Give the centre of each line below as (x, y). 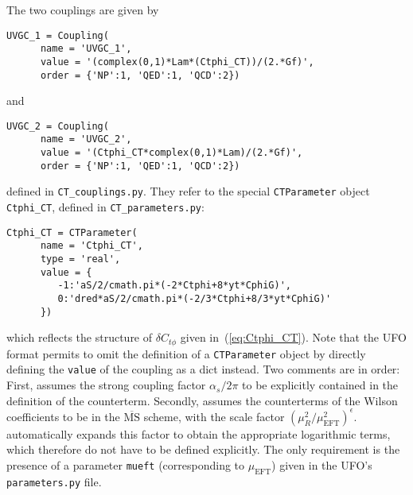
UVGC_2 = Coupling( (58, 126)
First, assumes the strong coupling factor (106, 385)
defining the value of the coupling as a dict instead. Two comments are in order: (203, 369)
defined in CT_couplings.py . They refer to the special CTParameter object (188, 191)
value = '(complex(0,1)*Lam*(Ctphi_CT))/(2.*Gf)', (177, 62)
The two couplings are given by (83, 10)
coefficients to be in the (63, 416)
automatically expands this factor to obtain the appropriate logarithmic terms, (199, 433)
